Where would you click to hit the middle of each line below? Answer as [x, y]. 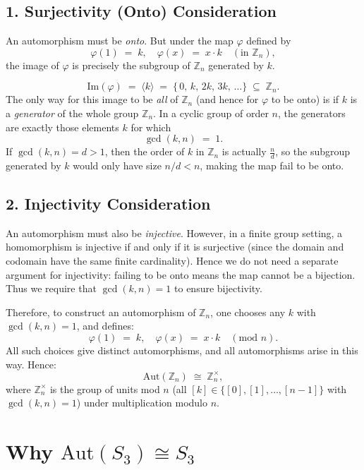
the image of [32, 65]
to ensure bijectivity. [218, 288]
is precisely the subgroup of [131, 65]
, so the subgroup [313, 151]
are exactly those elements [62, 127]
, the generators [311, 113]
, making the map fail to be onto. [272, 165]
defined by [269, 41]
